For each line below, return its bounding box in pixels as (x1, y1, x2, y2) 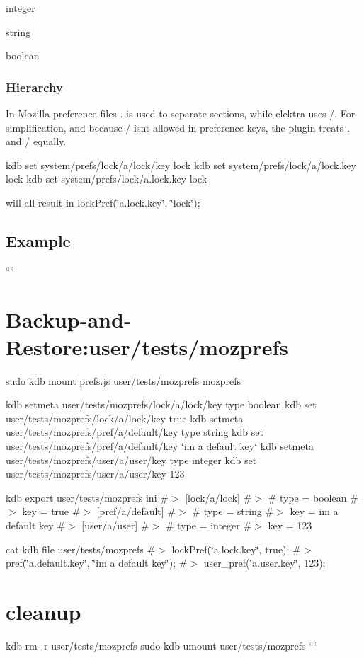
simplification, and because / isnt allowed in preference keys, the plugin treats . (6, 120, 350, 134)
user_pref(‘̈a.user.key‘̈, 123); (203, 555, 326, 570)
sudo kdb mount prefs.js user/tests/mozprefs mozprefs (6, 373, 241, 388)
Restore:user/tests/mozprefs (6, 332, 288, 361)
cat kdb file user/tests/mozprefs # (6, 541, 156, 556)
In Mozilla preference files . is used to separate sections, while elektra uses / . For (6, 106, 356, 120)
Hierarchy (6, 78, 63, 96)
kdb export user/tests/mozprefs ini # (6, 490, 169, 504)
